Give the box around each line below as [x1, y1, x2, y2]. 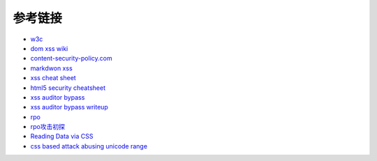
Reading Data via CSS [30, 132, 94, 141]
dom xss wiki [30, 44, 68, 52]
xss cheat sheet [30, 74, 76, 82]
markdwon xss [30, 63, 73, 72]
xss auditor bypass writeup [30, 103, 108, 112]
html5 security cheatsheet [30, 84, 106, 92]
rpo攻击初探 [30, 123, 66, 131]
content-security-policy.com [30, 54, 112, 63]
